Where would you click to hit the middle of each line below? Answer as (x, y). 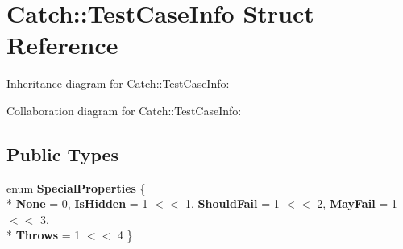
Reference (62, 45)
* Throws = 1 (44, 235)
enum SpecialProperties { (76, 187)
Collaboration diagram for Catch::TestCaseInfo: (124, 110)
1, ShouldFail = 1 (233, 203)
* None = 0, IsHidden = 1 (77, 203)
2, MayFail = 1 (357, 203)
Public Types (63, 154)
